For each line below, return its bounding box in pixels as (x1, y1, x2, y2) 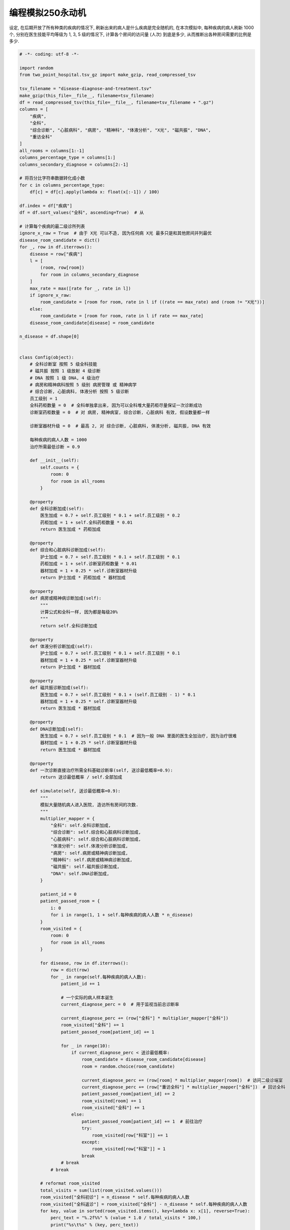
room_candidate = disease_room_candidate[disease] (81, 1057, 206, 1062)
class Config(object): (19, 354, 74, 360)
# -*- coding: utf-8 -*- (19, 52, 80, 57)
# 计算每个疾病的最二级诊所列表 (19, 224, 86, 229)
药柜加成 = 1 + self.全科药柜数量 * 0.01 (40, 520, 133, 525)
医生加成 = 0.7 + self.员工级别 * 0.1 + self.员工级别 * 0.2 (40, 513, 180, 519)
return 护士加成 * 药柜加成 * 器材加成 (40, 575, 126, 580)
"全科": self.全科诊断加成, (50, 823, 112, 829)
